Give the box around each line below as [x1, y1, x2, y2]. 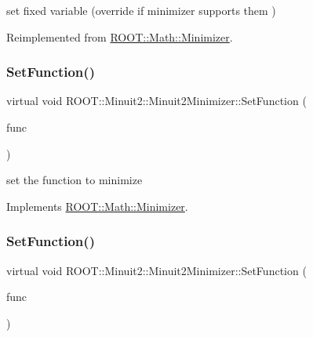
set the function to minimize [6, 172, 143, 188]
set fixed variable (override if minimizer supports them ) [6, 2, 276, 18]
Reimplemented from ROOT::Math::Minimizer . [6, 28, 233, 45]
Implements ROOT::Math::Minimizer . [6, 197, 188, 214]
